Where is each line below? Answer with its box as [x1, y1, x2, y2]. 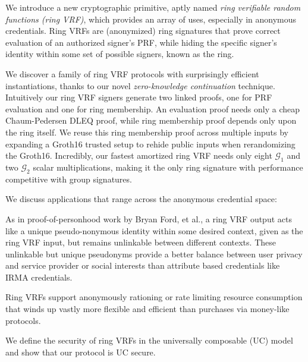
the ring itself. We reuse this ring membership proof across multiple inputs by [5, 125, 289, 138]
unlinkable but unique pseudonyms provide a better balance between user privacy [5, 247, 303, 260]
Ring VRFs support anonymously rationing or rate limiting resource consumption [5, 291, 303, 303]
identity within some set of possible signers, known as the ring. [5, 48, 234, 60]
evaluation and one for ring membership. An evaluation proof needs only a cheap [5, 102, 300, 115]
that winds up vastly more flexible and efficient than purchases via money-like [5, 303, 290, 315]
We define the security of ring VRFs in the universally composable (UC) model [5, 334, 293, 347]
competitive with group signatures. [5, 172, 132, 185]
